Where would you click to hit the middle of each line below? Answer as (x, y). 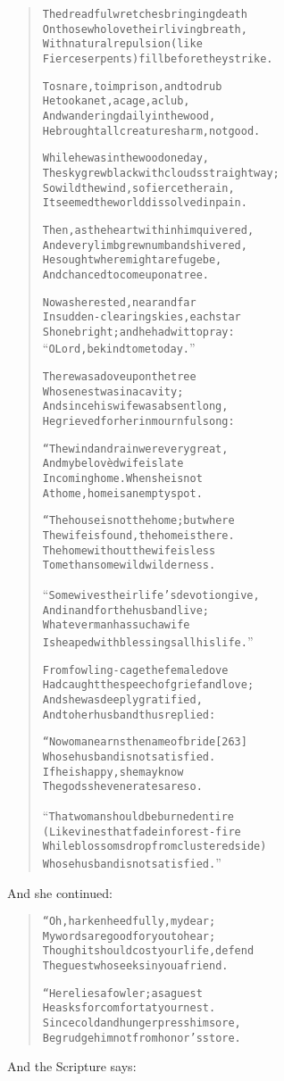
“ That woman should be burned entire (138, 815)
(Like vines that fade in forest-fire (142, 832)
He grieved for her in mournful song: (138, 422)
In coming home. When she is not (122, 479)
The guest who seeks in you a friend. (135, 966)
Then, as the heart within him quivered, (148, 230)
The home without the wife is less (129, 550)
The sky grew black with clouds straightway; (161, 173)
